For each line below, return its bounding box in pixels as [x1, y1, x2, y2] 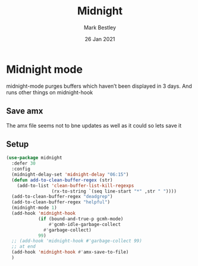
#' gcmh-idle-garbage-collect [48, 221, 121, 227]
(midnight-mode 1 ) [11, 205, 58, 211]
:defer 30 [11, 160, 36, 166]
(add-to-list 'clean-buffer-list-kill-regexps [17, 183, 134, 188]
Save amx [6, 106, 43, 116]
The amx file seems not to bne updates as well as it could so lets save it [6, 122, 182, 129]
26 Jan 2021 [84, 35, 115, 42]
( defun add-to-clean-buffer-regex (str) [11, 177, 113, 183]
